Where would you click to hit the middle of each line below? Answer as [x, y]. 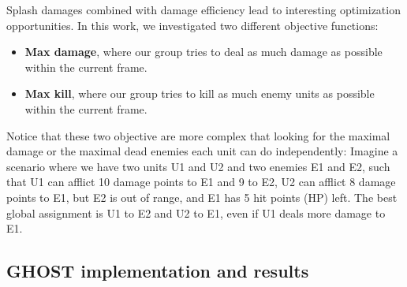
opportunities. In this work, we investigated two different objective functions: [192, 25]
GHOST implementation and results [158, 271]
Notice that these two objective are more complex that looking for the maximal [198, 135]
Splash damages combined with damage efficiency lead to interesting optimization [203, 9]
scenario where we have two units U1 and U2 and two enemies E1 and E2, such [198, 166]
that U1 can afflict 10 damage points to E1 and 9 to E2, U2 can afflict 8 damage [201, 182]
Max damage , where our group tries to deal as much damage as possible [203, 52]
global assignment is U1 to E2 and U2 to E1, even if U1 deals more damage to [196, 212]
